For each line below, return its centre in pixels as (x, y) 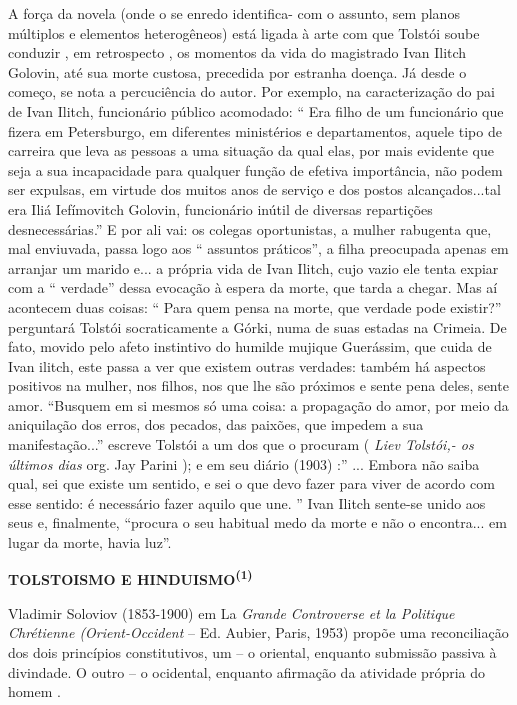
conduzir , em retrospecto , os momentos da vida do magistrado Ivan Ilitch (237, 52)
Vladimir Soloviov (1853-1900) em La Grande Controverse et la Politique (231, 612)
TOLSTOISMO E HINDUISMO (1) (130, 578)
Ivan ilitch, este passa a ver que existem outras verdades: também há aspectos (247, 365)
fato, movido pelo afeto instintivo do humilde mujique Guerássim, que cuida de (250, 346)
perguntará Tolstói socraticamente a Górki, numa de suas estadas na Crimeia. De (257, 326)
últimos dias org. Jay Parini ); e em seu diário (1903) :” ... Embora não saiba (244, 463)
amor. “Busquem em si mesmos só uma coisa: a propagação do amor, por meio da (258, 404)
